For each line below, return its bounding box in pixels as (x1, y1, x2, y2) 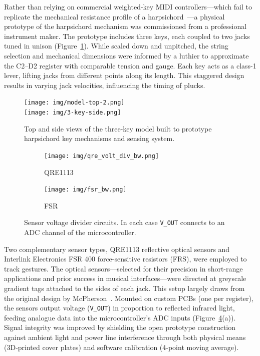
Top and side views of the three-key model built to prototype (24, 123, 212, 133)
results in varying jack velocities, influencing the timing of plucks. (4, 79, 205, 90)
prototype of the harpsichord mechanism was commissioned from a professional (4, 21, 247, 31)
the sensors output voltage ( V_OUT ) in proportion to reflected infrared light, (4, 302, 235, 313)
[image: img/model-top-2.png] (24, 99, 125, 106)
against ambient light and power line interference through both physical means (4, 332, 246, 342)
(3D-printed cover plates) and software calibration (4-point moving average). (4, 341, 239, 352)
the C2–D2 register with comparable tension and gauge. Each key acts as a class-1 (4, 60, 256, 70)
